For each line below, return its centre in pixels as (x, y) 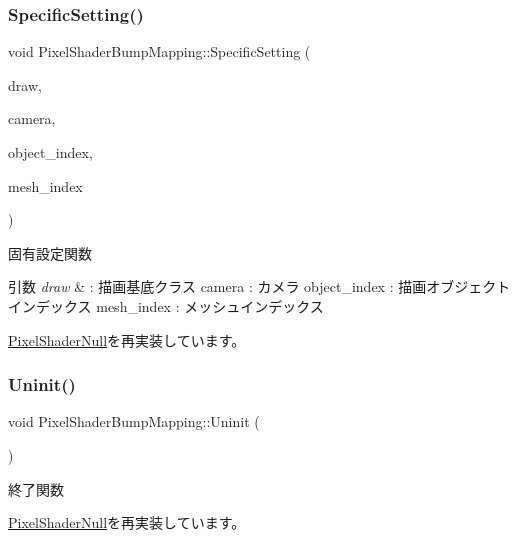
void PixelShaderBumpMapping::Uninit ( (134, 421)
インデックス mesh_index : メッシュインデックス (166, 305)
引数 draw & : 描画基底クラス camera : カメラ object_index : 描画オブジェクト (259, 286)
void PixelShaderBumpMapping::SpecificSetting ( (159, 51)
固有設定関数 (50, 252)
